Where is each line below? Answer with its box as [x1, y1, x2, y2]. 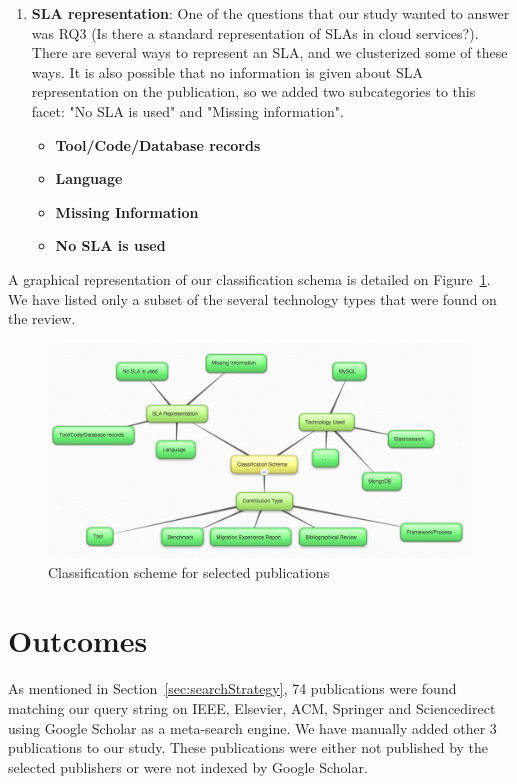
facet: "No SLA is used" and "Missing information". [31, 100, 344, 121]
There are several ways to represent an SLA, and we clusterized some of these [31, 42, 508, 63]
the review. [8, 308, 76, 329]
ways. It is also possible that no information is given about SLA [31, 61, 423, 82]
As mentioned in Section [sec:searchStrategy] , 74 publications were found [8, 678, 457, 699]
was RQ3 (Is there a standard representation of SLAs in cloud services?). [31, 22, 479, 43]
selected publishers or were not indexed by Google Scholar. [8, 756, 368, 777]
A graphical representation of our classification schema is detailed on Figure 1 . [8, 268, 491, 289]
